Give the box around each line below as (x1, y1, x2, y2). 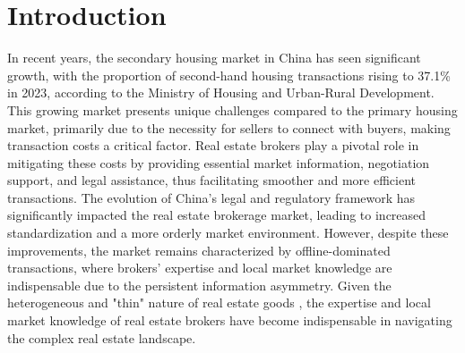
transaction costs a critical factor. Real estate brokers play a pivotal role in (7, 136, 419, 155)
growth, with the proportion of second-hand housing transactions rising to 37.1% (7, 65, 451, 84)
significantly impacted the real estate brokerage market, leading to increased (7, 206, 426, 224)
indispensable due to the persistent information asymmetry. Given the (7, 275, 392, 294)
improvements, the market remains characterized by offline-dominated (7, 240, 391, 259)
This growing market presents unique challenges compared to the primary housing (7, 100, 458, 119)
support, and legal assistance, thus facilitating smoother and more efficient (7, 171, 416, 189)
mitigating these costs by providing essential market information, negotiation (7, 153, 430, 172)
